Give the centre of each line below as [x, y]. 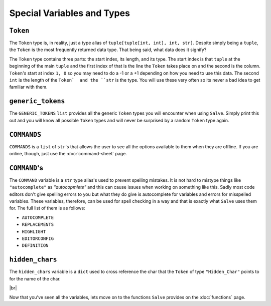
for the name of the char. [35, 278]
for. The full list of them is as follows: [47, 208]
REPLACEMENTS [38, 225]
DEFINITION [35, 246]
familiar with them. [28, 87]
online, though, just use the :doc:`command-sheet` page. [68, 154]
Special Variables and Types [70, 13]
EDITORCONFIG [38, 239]
